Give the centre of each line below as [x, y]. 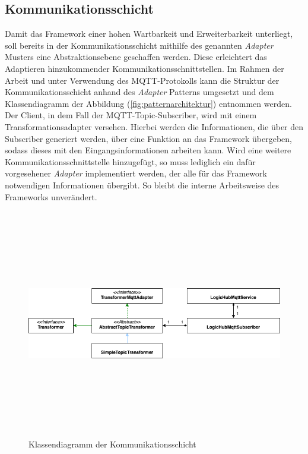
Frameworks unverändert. [51, 196]
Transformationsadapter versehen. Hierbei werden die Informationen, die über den [154, 126]
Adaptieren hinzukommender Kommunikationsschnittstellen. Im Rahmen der [145, 68]
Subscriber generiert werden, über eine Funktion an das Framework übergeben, [148, 138]
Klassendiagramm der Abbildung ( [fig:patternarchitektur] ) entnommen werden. [148, 103]
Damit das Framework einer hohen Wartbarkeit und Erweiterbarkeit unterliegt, [149, 34]
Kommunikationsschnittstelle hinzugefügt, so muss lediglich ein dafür [130, 161]
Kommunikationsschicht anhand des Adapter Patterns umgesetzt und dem [139, 92]
